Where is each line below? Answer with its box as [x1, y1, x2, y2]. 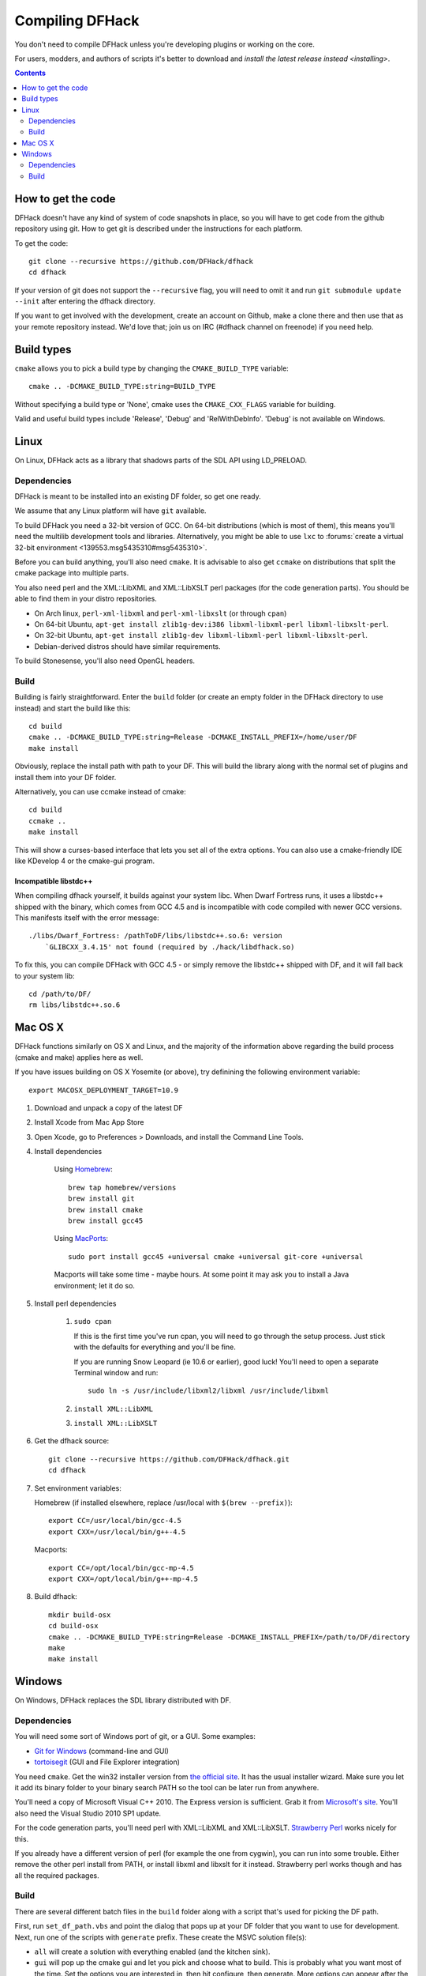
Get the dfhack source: [34, 1436, 110, 1446]
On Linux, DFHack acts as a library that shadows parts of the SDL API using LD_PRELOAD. [14, 455, 308, 465]
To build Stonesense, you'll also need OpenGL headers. [14, 656, 196, 666]
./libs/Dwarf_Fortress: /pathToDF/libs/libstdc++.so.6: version [28, 931, 283, 941]
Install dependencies [34, 1147, 103, 1156]
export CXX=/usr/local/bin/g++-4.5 [48, 1527, 186, 1537]
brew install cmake [68, 1205, 144, 1214]
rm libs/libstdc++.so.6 [28, 1001, 121, 1009]
